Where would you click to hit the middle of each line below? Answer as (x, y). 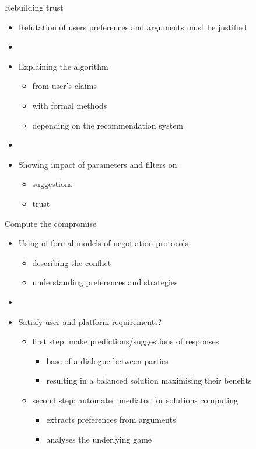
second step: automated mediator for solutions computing (135, 400)
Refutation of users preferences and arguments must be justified (132, 27)
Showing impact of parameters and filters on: (99, 164)
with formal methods (70, 105)
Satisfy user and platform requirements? (90, 321)
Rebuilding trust (34, 7)
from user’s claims (64, 86)
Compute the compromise (51, 223)
